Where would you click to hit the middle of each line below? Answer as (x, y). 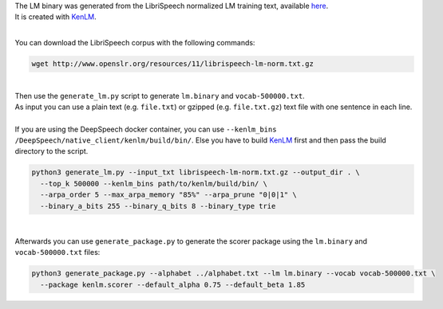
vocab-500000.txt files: (57, 252)
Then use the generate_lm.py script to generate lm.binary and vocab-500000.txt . (160, 96)
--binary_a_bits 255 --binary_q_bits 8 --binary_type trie (158, 206)
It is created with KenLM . (56, 17)
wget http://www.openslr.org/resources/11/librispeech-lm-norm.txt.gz (173, 64)
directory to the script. (51, 151)
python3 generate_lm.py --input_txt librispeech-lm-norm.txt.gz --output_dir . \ (196, 172)
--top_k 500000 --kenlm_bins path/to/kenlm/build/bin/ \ (154, 184)
